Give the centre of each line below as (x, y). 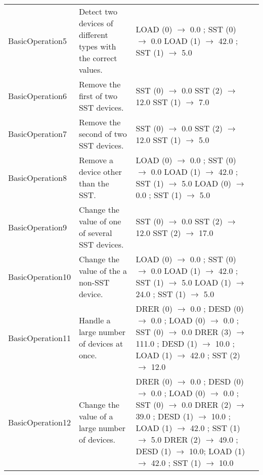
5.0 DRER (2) (176, 439)
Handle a (95, 320)
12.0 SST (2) (158, 233)
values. (91, 69)
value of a (96, 416)
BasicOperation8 (37, 177)
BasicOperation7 (37, 134)
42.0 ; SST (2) (215, 355)
